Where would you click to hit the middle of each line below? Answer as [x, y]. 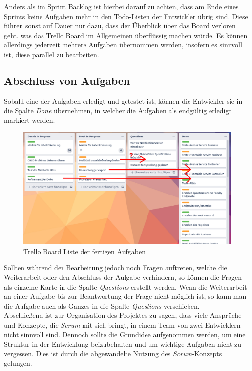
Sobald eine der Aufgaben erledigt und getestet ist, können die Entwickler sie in [123, 101]
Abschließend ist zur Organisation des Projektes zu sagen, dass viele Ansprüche [123, 315]
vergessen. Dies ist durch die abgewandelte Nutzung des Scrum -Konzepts [113, 353]
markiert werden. [30, 120]
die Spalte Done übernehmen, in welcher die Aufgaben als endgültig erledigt [118, 110]
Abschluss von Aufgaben [67, 80]
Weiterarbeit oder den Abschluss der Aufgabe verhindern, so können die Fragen [123, 277]
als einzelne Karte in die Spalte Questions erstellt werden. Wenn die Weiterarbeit [126, 286]
